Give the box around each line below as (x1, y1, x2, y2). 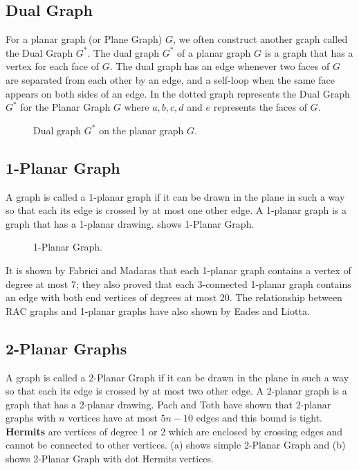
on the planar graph (99, 123, 184, 137)
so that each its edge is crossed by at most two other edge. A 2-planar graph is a (6, 383, 347, 398)
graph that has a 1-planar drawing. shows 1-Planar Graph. (6, 216, 255, 231)
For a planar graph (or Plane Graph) (6, 32, 163, 46)
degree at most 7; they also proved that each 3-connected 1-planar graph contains (6, 276, 351, 291)
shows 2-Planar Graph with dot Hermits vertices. (6, 451, 214, 466)
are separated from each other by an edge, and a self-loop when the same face (6, 72, 335, 87)
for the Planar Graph (20, 100, 111, 114)
